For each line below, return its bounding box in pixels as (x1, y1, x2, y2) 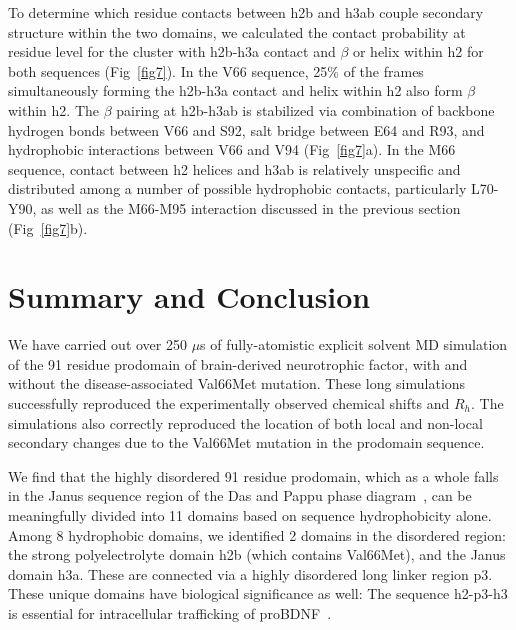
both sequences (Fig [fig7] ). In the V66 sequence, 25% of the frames (8, 60, 424, 81)
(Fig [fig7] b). (8, 217, 88, 238)
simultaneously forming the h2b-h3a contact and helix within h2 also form (8, 80, 463, 101)
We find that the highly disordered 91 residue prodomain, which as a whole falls (8, 465, 499, 486)
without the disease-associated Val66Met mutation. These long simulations (8, 373, 466, 394)
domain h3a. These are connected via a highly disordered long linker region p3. (8, 563, 493, 584)
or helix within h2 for (352, 41, 484, 62)
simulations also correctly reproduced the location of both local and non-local (8, 412, 483, 433)
